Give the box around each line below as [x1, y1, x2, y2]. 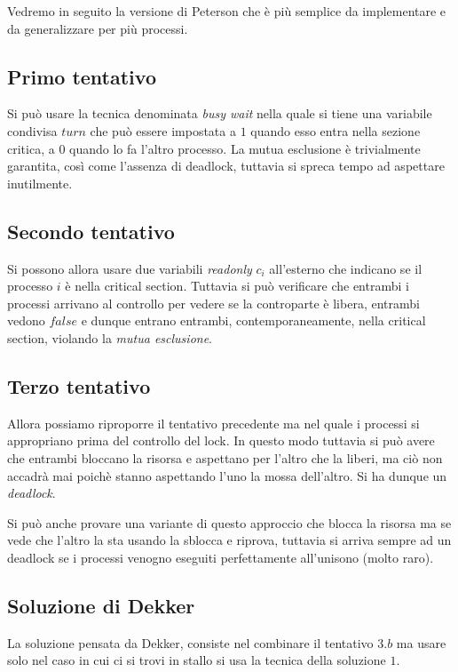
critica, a [7, 139, 55, 157]
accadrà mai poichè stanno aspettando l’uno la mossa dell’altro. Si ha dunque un [7, 466, 447, 484]
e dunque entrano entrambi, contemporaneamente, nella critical [81, 311, 426, 330]
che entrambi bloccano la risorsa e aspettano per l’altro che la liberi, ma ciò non [7, 448, 443, 467]
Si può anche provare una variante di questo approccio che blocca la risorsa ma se [7, 513, 452, 532]
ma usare [396, 633, 446, 652]
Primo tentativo [7, 62, 156, 90]
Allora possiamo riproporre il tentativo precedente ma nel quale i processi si [7, 413, 420, 432]
